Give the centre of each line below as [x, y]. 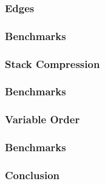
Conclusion [32, 175]
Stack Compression [52, 63]
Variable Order [42, 119]
